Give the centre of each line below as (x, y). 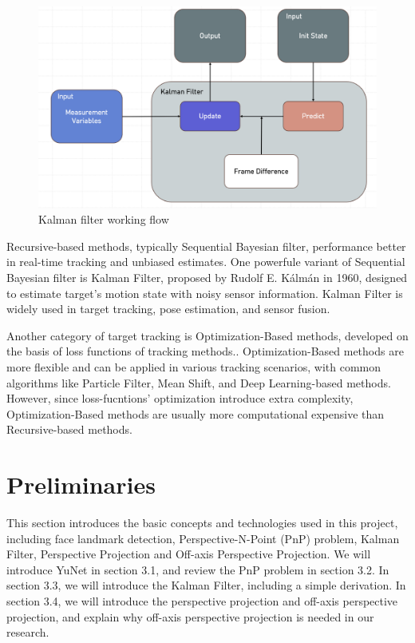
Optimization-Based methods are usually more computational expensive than (196, 413)
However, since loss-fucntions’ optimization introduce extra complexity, (180, 398)
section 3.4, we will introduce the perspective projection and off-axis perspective (202, 600)
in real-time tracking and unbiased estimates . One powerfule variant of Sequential (206, 262)
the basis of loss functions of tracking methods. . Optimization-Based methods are (205, 351)
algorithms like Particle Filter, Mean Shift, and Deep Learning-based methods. (199, 382)
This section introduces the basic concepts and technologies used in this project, (202, 523)
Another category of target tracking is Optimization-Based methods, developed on (207, 335)
